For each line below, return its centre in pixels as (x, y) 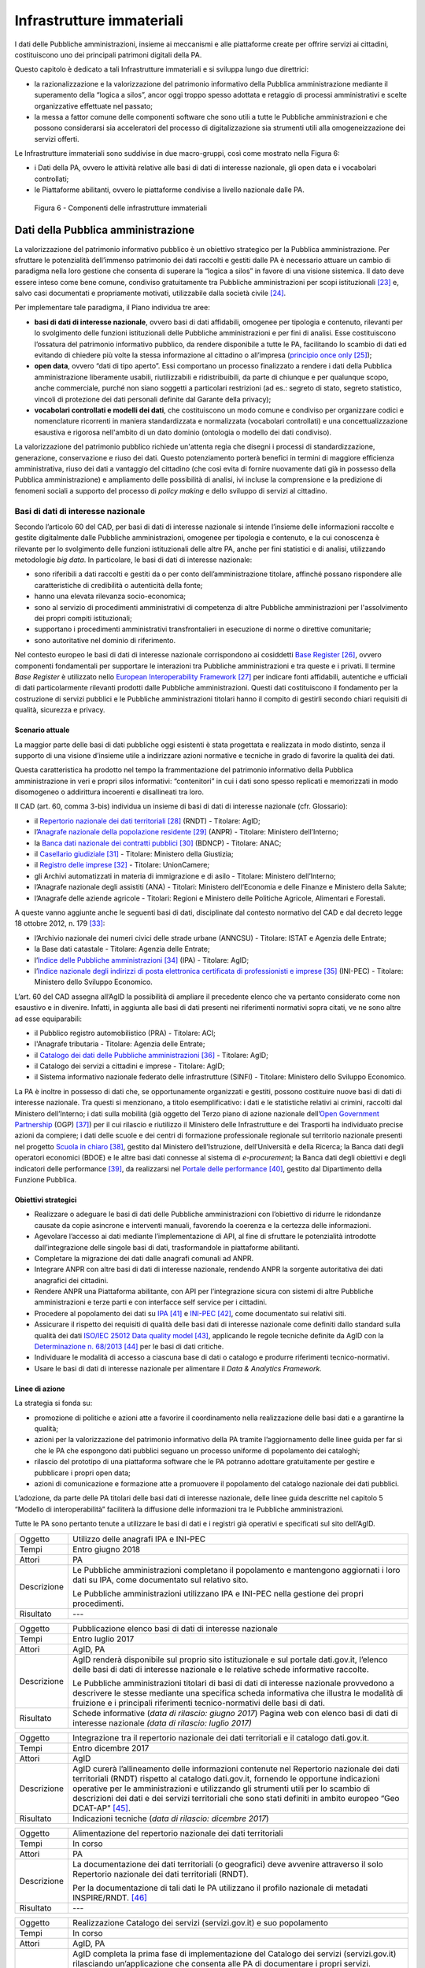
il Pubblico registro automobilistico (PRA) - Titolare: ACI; (125, 1033)
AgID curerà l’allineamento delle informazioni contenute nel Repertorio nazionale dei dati (236, 1769)
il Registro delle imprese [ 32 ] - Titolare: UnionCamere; (122, 865)
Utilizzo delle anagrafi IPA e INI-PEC (139, 1539)
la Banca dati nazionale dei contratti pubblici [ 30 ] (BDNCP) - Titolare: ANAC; (158, 843)
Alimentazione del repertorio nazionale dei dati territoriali (177, 1833)
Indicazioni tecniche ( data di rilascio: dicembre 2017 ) (170, 1818)
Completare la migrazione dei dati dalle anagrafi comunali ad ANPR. (144, 1258)
